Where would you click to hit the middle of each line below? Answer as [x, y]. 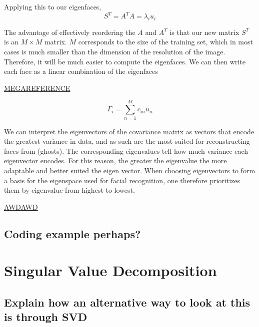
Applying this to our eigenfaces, [53, 6]
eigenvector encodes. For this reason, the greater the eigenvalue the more [115, 161]
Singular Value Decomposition [110, 270]
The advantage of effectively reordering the [70, 32]
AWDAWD [21, 206]
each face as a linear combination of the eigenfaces [81, 71]
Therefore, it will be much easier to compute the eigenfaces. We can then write [125, 61]
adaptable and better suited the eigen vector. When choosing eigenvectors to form [130, 170]
